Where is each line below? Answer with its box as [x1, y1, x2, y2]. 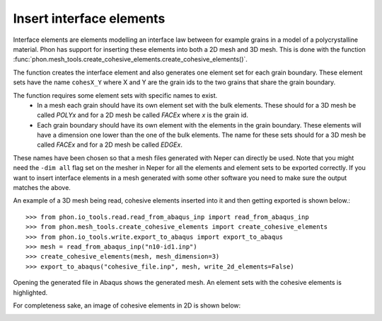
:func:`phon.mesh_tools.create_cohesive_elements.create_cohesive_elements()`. [13, 55, 248, 64]
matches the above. [13, 184, 71, 192]
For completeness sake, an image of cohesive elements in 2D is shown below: [13, 301, 241, 310]
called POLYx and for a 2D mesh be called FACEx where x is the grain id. [37, 111, 249, 120]
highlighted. [13, 288, 48, 297]
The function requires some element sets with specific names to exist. [13, 91, 218, 99]
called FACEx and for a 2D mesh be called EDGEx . [37, 140, 183, 149]
